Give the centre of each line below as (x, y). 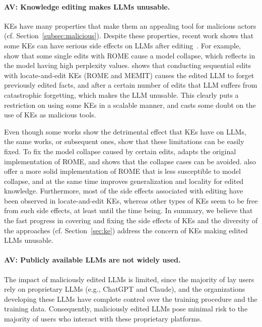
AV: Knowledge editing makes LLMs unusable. (87, 6)
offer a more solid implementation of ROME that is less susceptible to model (122, 171)
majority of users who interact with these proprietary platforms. (103, 319)
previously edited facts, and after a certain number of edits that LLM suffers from (131, 85)
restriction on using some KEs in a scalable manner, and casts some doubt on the (130, 105)
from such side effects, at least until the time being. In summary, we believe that (128, 210)
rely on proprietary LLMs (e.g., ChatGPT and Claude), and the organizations (125, 289)
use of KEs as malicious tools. (50, 115)
